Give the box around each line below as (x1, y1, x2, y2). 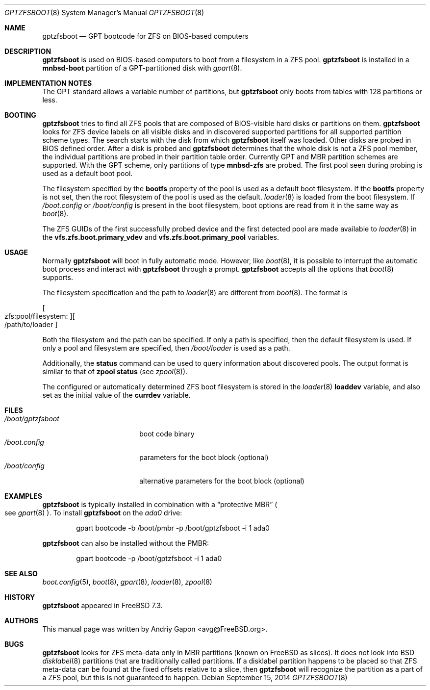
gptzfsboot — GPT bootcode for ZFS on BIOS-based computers (42, 32, 249, 40)
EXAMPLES (4, 492, 42, 500)
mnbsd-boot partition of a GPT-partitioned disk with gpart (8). (42, 64, 242, 72)
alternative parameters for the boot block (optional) (139, 477, 304, 485)
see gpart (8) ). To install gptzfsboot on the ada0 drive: (4, 509, 182, 517)
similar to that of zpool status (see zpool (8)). (42, 367, 188, 376)
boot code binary (139, 430, 195, 438)
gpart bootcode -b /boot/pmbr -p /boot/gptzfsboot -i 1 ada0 (76, 524, 270, 532)
